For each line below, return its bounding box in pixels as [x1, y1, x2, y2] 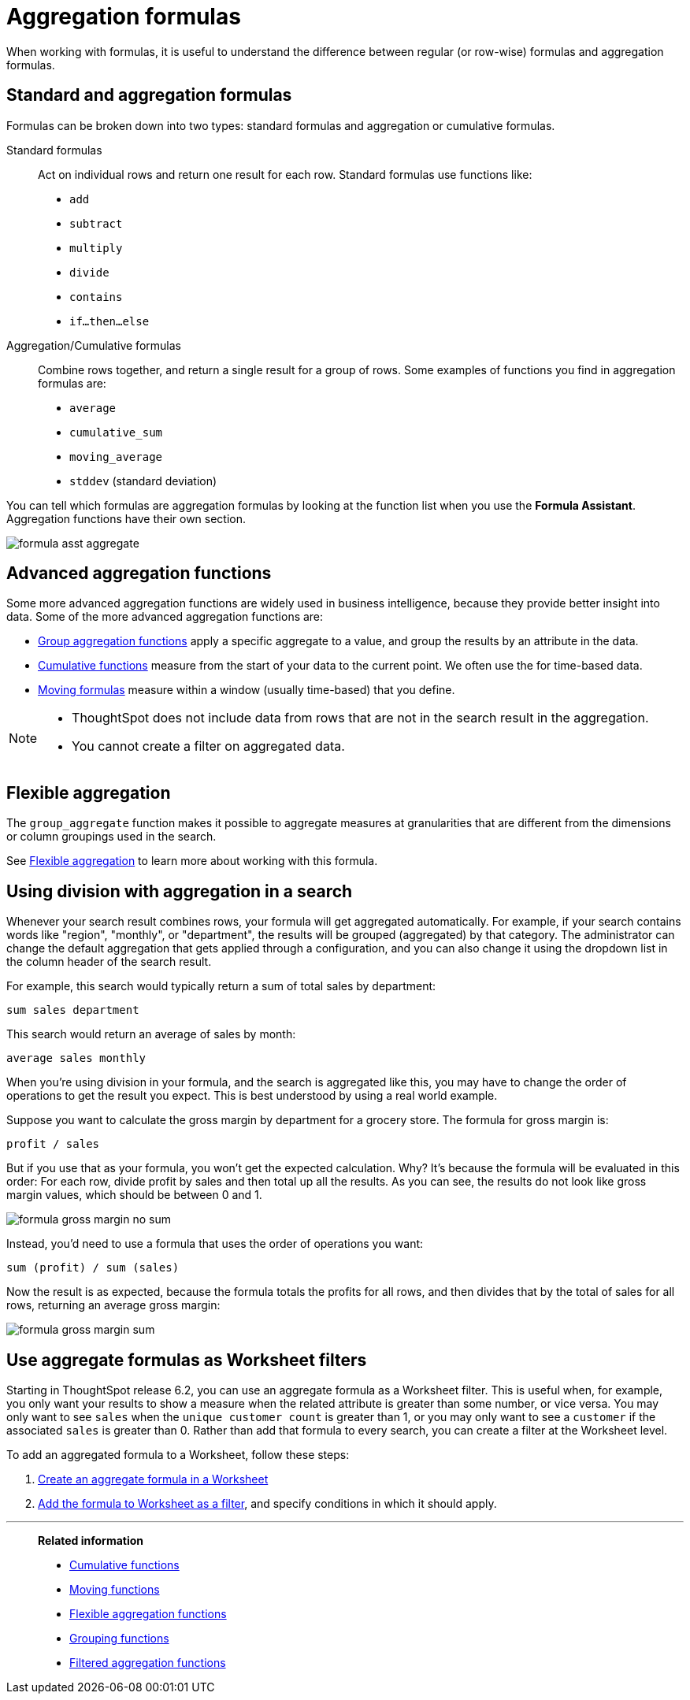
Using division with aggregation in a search [6, 881, 353, 901]
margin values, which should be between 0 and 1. [6, 1188, 262, 1202]
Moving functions [69, 1582, 160, 1596]
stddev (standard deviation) [69, 473, 217, 488]
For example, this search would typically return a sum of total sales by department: [6, 979, 436, 993]
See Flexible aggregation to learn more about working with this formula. [6, 854, 378, 868]
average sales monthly [6, 1052, 147, 1065]
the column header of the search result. [6, 955, 212, 969]
